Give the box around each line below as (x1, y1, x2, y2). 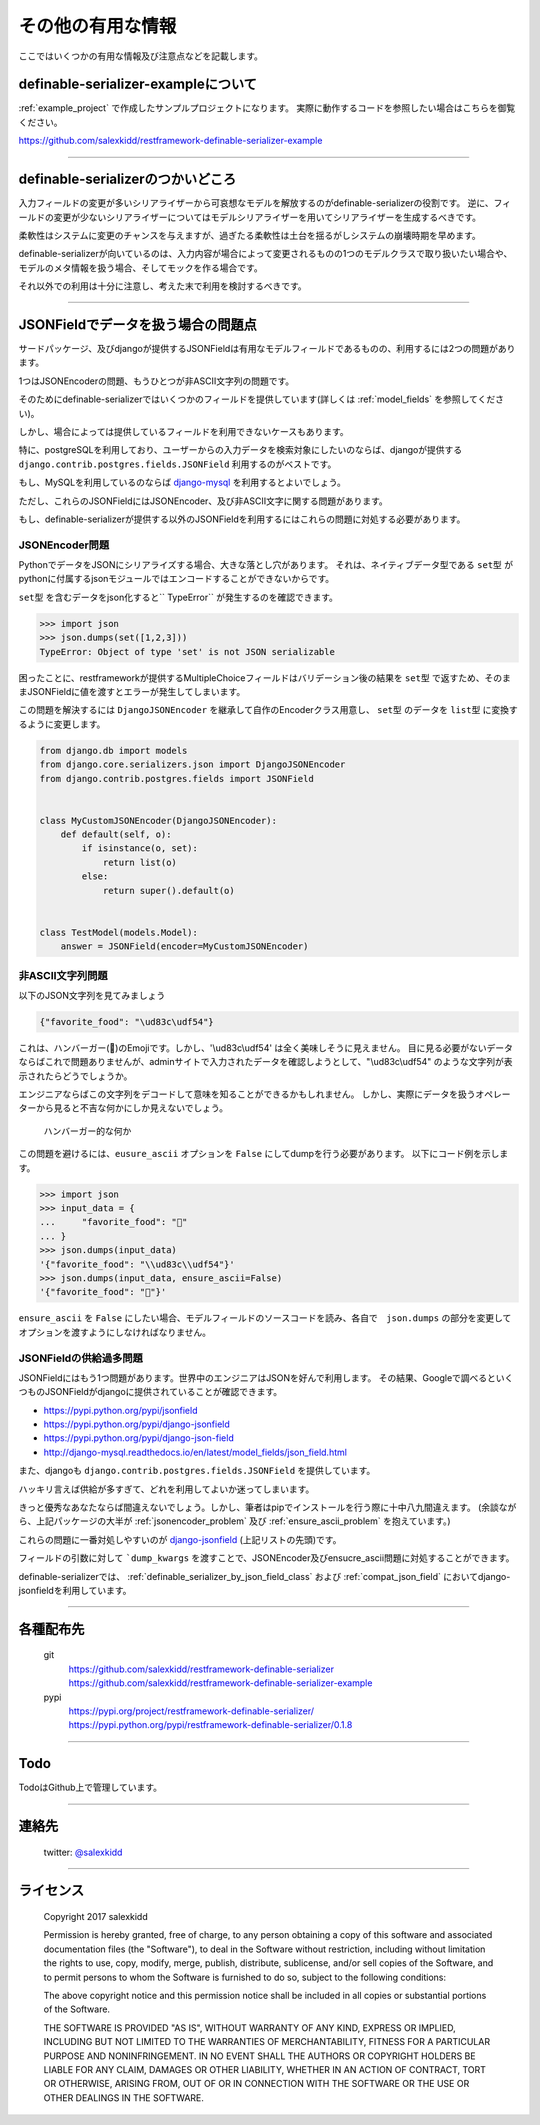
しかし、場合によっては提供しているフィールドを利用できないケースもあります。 (18, 425, 349, 437)
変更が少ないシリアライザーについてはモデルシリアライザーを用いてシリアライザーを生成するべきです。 (53, 211, 482, 223)
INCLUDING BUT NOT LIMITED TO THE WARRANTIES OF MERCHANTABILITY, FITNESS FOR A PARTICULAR (43, 2036, 490, 2048)
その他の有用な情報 (18, 15, 177, 37)
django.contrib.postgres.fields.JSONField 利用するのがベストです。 (18, 458, 337, 470)
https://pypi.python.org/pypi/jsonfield (43, 1404, 198, 1416)
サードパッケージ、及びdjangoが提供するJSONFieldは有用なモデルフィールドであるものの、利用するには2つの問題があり (18, 343, 516, 354)
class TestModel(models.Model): (39, 926, 199, 938)
